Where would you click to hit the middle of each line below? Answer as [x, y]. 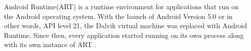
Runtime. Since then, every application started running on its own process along [124, 35]
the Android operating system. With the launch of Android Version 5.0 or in [118, 16]
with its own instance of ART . [50, 44]
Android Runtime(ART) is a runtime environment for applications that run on [121, 6]
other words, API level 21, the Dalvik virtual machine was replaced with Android [125, 25]
